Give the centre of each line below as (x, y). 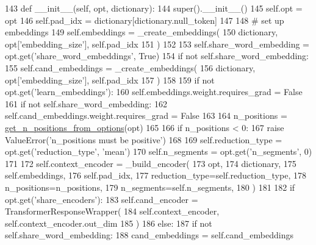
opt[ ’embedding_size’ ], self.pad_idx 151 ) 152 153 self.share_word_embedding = (157, 44)
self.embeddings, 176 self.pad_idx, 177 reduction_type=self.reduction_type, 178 (156, 175)
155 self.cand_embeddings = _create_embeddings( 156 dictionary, (130, 67)
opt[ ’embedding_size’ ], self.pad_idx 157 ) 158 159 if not (110, 80)
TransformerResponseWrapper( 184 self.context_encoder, (112, 211)
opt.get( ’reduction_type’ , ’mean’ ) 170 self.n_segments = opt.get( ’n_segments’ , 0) (159, 151)
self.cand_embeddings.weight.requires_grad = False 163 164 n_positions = (146, 115)
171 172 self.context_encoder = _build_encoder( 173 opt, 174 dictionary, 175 (151, 163)
